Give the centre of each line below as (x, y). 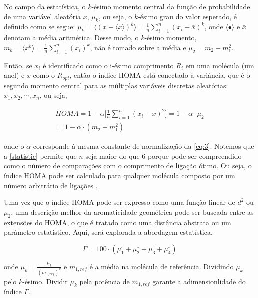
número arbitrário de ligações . (51, 185)
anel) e (14, 75)
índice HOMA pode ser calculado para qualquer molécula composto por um (120, 175)
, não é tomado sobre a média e (138, 47)
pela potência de (105, 281)
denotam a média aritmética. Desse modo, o (71, 38)
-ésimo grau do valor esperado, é (187, 16)
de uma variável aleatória (43, 16)
